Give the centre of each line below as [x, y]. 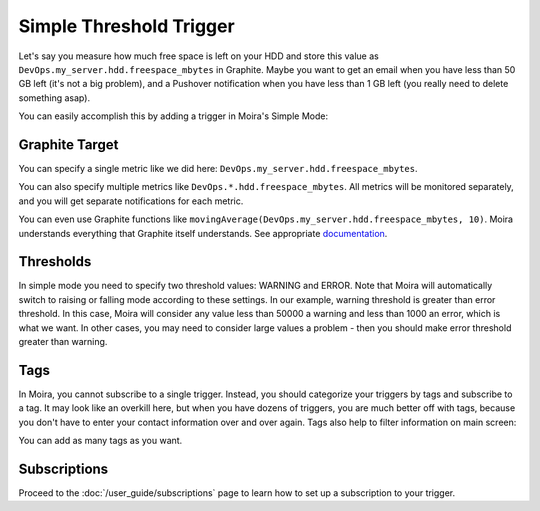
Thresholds [55, 261]
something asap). [54, 97]
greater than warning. [63, 342]
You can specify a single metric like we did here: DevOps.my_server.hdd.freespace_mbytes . [218, 169]
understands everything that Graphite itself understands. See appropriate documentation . [203, 233]
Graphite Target [68, 144]
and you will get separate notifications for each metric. [131, 201]
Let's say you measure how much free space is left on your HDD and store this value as [198, 56]
